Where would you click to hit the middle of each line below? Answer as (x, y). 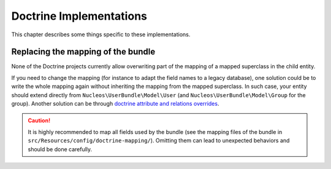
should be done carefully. (60, 149)
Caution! (39, 120)
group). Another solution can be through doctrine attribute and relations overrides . (115, 104)
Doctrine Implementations (79, 16)
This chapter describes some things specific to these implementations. (101, 34)
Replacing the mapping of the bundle (83, 52)
